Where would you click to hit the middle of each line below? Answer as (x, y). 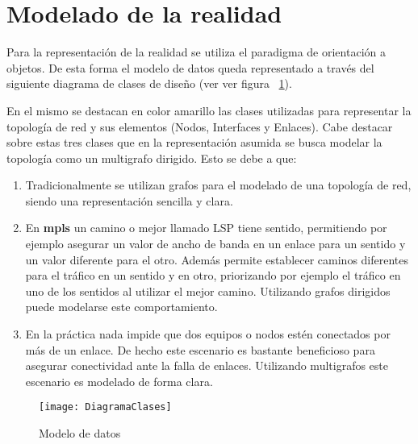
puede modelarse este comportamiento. (121, 307)
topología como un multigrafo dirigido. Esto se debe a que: (152, 158)
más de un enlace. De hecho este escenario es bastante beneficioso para (200, 349)
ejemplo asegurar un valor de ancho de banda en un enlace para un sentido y (215, 244)
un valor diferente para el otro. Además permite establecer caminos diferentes (217, 259)
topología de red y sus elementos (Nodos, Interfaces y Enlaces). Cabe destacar (200, 126)
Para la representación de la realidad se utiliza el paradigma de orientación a (196, 52)
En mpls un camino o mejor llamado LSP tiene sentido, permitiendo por (206, 228)
